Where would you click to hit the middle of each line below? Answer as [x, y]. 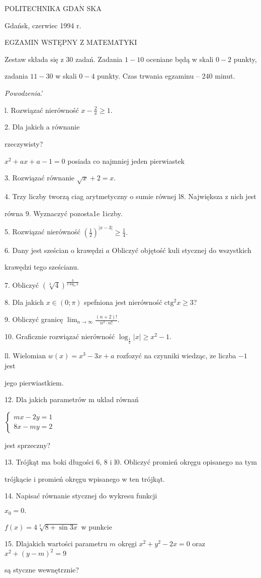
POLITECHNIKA [33, 8]
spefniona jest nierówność [123, 302]
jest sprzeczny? [28, 445]
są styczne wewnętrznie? [42, 570]
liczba [227, 356]
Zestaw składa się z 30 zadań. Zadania [64, 59]
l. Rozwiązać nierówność [42, 110]
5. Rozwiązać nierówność [42, 232]
